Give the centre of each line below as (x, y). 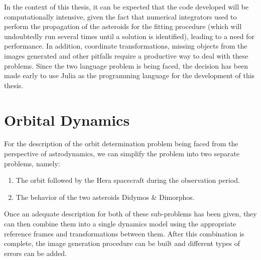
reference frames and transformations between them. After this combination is (124, 233)
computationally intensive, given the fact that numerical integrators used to (120, 16)
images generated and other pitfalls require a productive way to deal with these (126, 55)
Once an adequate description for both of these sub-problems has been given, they (130, 214)
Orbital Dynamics (67, 119)
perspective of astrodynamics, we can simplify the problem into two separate (122, 154)
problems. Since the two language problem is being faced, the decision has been (126, 65)
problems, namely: (32, 163)
